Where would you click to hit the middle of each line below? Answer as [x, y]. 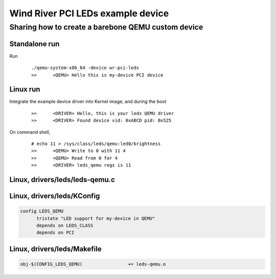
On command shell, [30, 132]
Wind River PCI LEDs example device [89, 13]
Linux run [25, 89]
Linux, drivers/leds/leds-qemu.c [62, 180]
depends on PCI [55, 233]
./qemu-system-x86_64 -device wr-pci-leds [85, 68]
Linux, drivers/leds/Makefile [55, 249]
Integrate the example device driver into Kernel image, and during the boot [88, 102]
